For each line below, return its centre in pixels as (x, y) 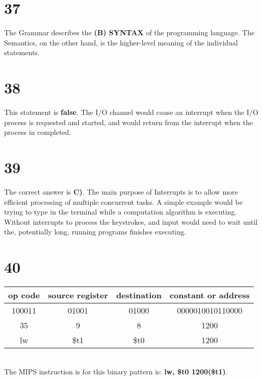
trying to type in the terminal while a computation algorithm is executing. (121, 212)
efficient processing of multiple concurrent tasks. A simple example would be (123, 201)
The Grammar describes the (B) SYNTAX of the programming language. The (129, 32)
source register (78, 295)
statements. (22, 52)
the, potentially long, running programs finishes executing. (95, 232)
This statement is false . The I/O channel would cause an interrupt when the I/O (131, 112)
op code (24, 295)
